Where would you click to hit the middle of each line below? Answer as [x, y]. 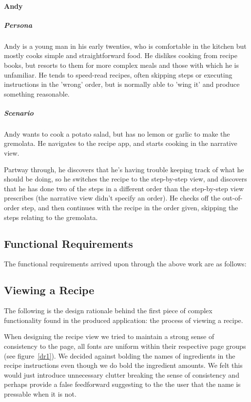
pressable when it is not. [40, 393]
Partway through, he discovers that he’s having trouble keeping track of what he [124, 169]
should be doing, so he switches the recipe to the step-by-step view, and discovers [125, 179]
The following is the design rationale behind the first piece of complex [108, 311]
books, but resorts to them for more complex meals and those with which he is [122, 65]
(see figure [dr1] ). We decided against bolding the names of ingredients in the [120, 355]
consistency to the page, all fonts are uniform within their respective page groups [125, 346]
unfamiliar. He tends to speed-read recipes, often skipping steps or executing [118, 74]
